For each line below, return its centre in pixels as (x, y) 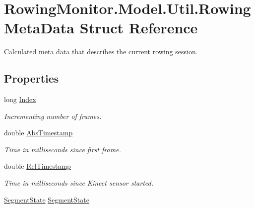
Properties (32, 78)
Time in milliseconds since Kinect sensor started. (79, 183)
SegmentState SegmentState (47, 199)
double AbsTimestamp (38, 133)
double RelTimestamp (37, 166)
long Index (20, 99)
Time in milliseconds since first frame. (63, 149)
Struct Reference (139, 28)
